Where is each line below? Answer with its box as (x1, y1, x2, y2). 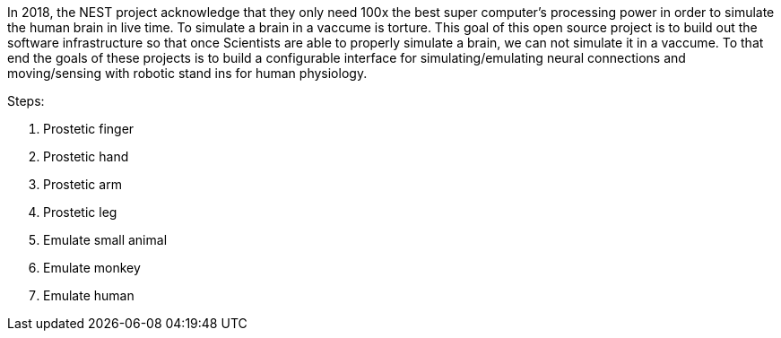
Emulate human (43, 288, 135, 303)
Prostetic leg (43, 204, 117, 220)
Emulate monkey (43, 260, 141, 275)
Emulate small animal (43, 232, 168, 247)
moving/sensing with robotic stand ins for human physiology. (7, 65, 368, 81)
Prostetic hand (43, 149, 129, 164)
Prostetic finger (43, 121, 135, 136)
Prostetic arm (43, 177, 122, 192)
